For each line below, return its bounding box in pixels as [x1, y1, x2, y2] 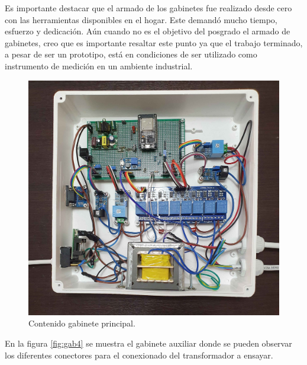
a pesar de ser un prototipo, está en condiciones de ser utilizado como [5, 48, 257, 60]
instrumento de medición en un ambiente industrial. [5, 59, 193, 72]
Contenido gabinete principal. [28, 317, 135, 329]
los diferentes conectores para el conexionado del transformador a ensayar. [5, 348, 273, 361]
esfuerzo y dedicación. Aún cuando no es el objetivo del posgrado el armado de [5, 25, 290, 37]
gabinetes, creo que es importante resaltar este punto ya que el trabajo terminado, [5, 36, 303, 49]
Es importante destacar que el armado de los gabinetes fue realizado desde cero [5, 2, 292, 14]
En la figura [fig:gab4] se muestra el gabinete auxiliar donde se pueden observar [5, 337, 292, 349]
